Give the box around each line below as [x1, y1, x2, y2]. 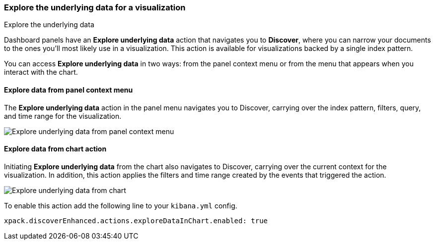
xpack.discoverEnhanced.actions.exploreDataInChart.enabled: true [4, 216, 268, 225]
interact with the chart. [4, 68, 78, 77]
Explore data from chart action [4, 145, 107, 153]
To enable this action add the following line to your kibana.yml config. [4, 201, 237, 210]
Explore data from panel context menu [4, 85, 133, 94]
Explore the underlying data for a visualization [4, 2, 186, 12]
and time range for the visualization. [4, 111, 122, 120]
